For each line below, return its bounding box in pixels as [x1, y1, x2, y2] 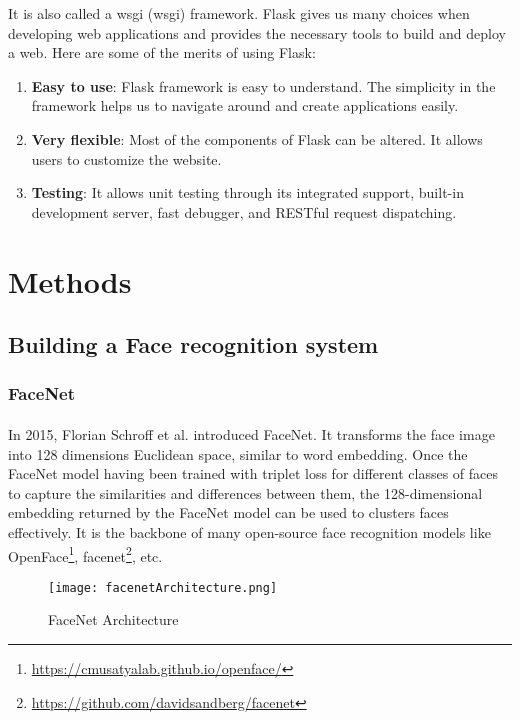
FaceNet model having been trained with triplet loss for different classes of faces [8, 463, 498, 484]
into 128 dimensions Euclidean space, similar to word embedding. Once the [8, 443, 468, 464]
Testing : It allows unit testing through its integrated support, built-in [31, 182, 464, 203]
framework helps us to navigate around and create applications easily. [31, 95, 459, 116]
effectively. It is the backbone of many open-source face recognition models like [8, 521, 491, 542]
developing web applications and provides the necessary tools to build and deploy [8, 22, 506, 43]
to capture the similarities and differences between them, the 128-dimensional [8, 482, 483, 503]
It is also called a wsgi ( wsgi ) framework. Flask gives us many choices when [8, 3, 470, 23]
